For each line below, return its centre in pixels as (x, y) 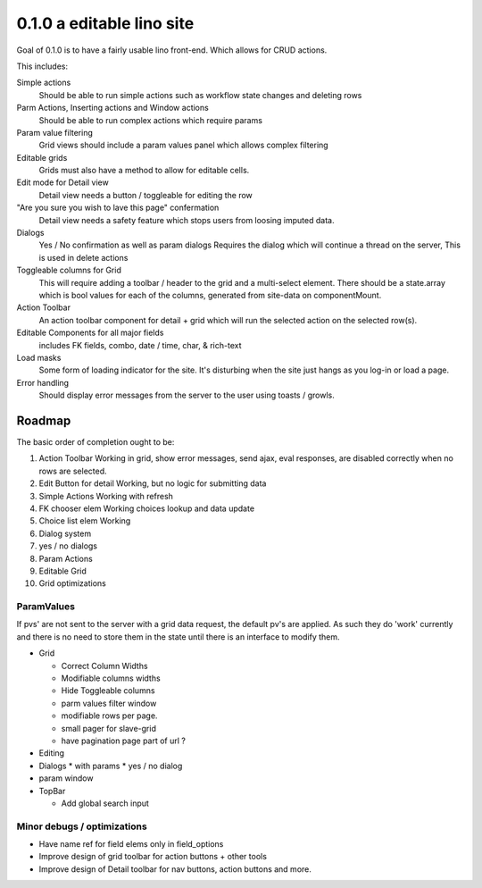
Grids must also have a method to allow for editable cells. (144, 171)
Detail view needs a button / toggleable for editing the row (146, 195)
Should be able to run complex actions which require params (151, 120)
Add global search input (105, 803)
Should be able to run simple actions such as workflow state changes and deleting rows (200, 95)
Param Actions (66, 558)
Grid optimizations (72, 583)
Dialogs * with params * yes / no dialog (111, 766)
